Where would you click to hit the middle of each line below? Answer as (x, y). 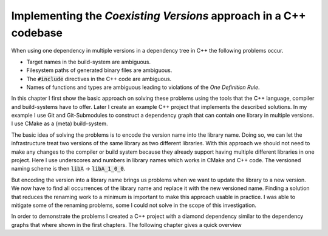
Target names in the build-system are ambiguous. (89, 62)
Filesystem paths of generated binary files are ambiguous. (99, 70)
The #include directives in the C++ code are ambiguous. (99, 79)
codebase (37, 33)
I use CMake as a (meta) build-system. (60, 123)
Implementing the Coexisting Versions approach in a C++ (159, 16)
